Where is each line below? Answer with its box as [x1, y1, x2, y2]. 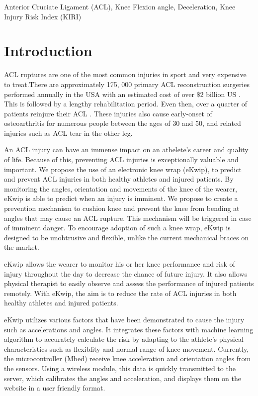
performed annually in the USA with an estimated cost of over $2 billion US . [4, 89, 241, 99]
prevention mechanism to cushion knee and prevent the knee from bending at [4, 203, 240, 213]
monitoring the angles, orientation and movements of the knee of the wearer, [4, 183, 237, 194]
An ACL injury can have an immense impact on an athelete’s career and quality [4, 144, 249, 155]
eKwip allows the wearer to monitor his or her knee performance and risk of [4, 259, 235, 269]
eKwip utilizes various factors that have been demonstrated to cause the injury [4, 314, 245, 324]
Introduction [4, 40, 92, 61]
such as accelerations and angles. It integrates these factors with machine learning [4, 324, 254, 334]
